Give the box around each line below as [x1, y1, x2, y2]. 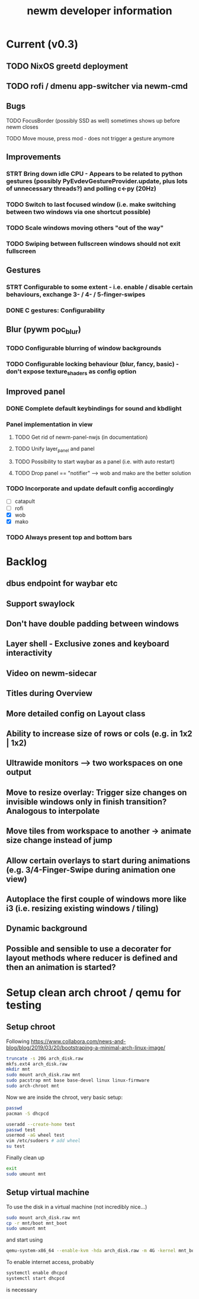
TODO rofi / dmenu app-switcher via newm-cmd [6, 81, 188, 91]
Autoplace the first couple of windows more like [6, 894, 187, 904]
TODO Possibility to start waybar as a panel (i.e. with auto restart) [14, 458, 175, 466]
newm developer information [26, 4, 173, 18]
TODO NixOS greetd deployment [6, 61, 129, 71]
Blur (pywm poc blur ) [6, 325, 82, 336]
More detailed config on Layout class [6, 708, 146, 719]
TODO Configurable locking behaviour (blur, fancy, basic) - [6, 360, 179, 368]
